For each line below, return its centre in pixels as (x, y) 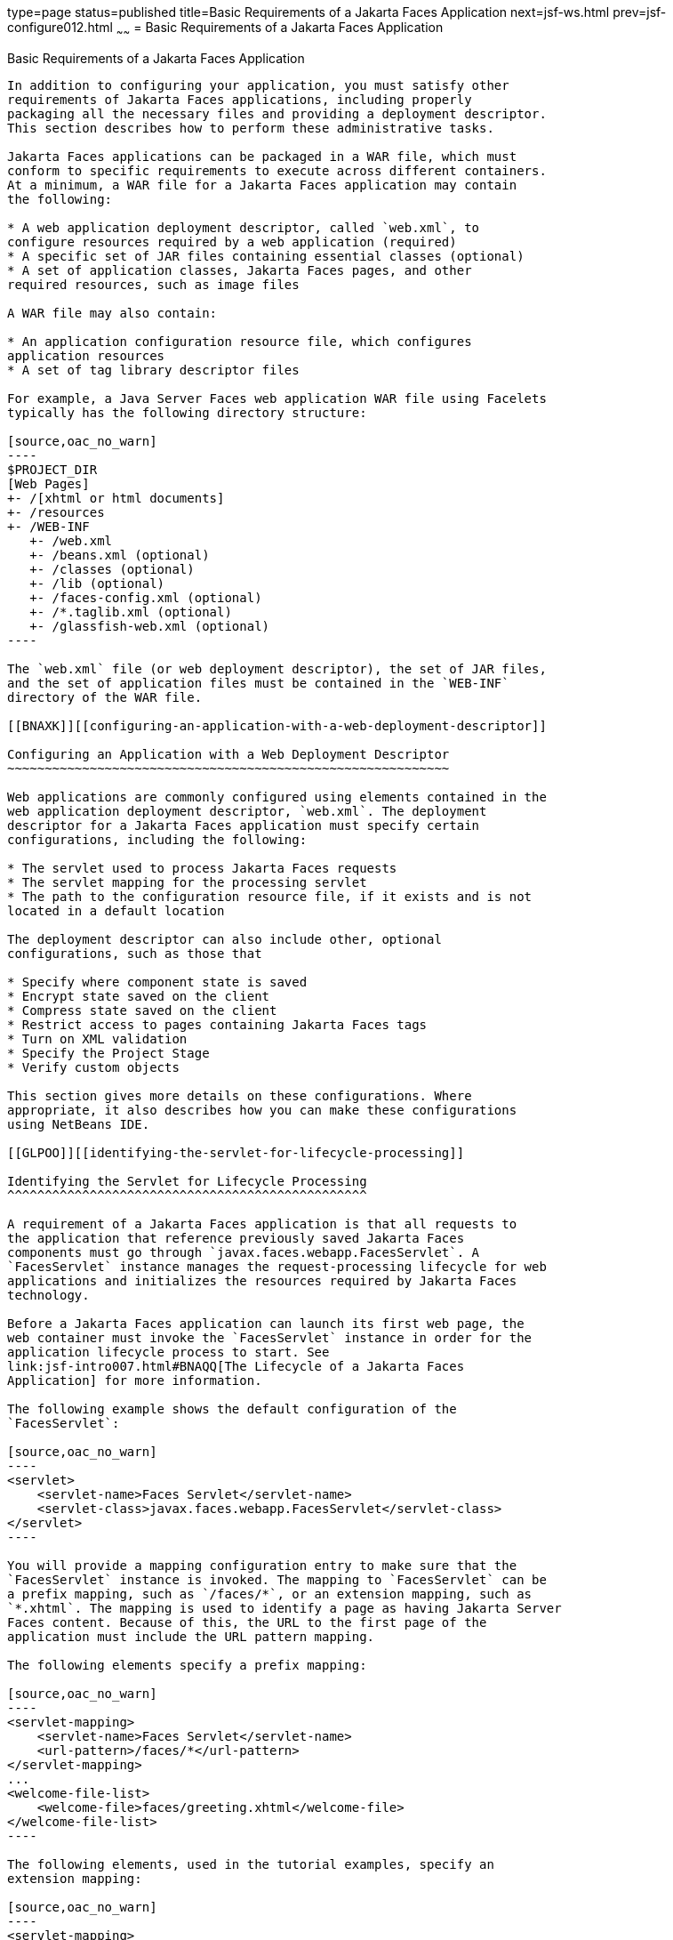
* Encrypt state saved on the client (139, 996)
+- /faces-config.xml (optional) (146, 597)
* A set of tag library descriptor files (153, 370)
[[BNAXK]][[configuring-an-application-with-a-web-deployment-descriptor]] (277, 725)
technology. (48, 1295)
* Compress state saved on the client (142, 1010)
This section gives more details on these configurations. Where (240, 1095)
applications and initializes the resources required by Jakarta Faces (262, 1280)
